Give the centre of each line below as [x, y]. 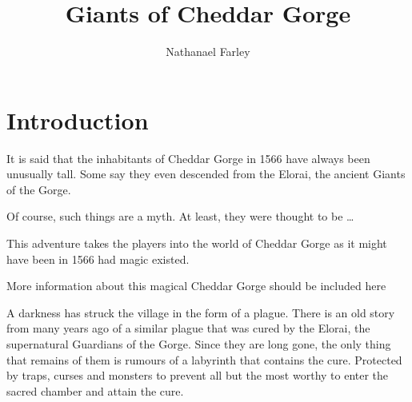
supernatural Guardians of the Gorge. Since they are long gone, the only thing [199, 344]
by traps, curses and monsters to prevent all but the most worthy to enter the [198, 375]
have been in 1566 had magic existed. [98, 259]
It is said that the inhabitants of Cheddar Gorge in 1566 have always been [188, 158]
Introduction [78, 119]
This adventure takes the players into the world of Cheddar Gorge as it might [197, 243]
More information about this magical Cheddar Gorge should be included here [196, 286]
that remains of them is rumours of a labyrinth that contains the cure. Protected [204, 359]
